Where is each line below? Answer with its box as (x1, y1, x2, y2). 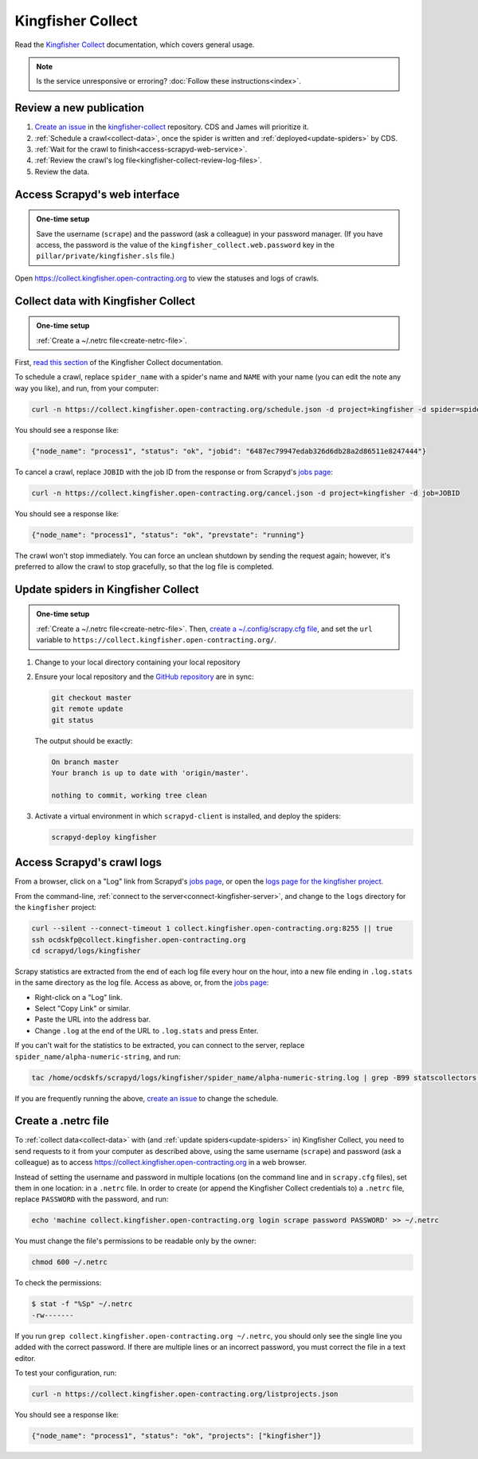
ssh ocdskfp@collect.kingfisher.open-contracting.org (31, 935, 246, 944)
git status (51, 716, 94, 724)
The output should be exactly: (34, 735, 133, 745)
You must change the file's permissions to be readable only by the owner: (14, 1236, 257, 1246)
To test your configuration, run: (14, 1367, 117, 1378)
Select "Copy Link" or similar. (34, 1004, 131, 1014)
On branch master (51, 757, 119, 767)
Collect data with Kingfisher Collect (14, 294, 195, 308)
